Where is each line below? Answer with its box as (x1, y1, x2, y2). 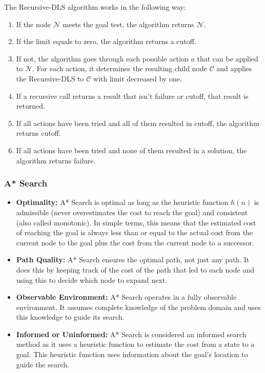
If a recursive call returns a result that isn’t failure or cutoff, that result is (16, 90, 249, 101)
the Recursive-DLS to (16, 73, 84, 84)
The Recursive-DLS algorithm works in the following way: (4, 2, 186, 12)
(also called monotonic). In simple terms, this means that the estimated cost (16, 217, 256, 227)
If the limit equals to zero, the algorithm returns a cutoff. (16, 36, 196, 47)
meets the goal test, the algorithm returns (63, 18, 194, 29)
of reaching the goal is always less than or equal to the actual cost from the (16, 227, 253, 238)
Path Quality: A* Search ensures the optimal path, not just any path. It (16, 254, 250, 265)
